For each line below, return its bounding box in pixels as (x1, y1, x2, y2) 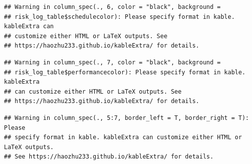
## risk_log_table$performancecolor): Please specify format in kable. (4, 68, 246, 76)
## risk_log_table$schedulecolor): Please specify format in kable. (4, 13, 235, 20)
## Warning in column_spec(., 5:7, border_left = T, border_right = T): (4, 114, 249, 121)
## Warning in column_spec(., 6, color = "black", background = (4, 3, 221, 10)
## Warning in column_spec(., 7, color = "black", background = (4, 58, 221, 66)
